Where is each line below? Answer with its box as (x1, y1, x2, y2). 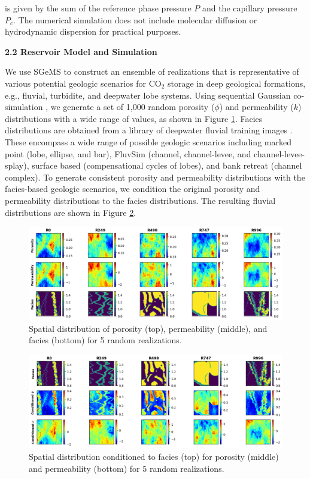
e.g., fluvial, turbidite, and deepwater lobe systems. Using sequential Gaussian (5, 89, 291, 101)
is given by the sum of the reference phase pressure (5, 2, 192, 14)
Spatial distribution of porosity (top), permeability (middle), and (29, 322, 268, 334)
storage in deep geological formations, (168, 77, 306, 89)
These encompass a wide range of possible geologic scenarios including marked (5, 135, 291, 148)
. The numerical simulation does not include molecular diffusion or (13, 13, 257, 26)
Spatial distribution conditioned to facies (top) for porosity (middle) (29, 450, 279, 463)
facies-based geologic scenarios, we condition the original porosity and (5, 182, 260, 195)
